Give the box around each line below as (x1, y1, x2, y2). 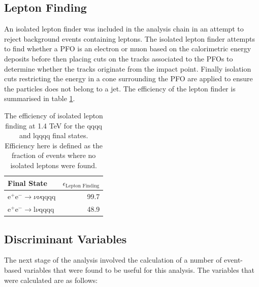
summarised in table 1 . (4, 93, 75, 104)
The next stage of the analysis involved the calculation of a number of (4, 254, 222, 265)
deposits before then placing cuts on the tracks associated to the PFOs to (4, 53, 233, 63)
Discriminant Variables (4, 231, 127, 246)
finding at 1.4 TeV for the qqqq (5, 120, 102, 131)
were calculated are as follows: (4, 274, 98, 285)
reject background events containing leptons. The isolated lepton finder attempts (4, 33, 255, 44)
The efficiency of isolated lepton (4, 110, 103, 120)
